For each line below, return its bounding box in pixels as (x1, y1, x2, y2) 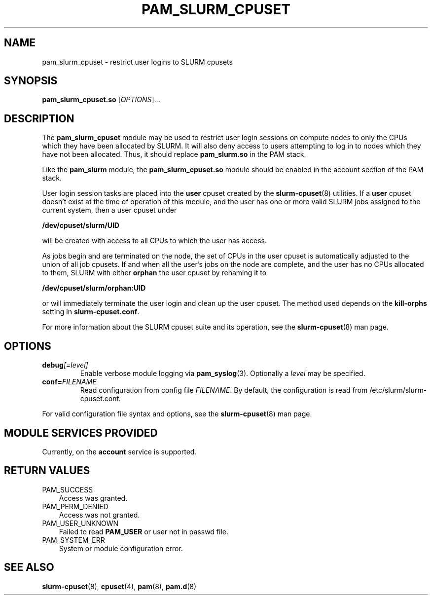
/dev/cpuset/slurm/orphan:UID (42, 284, 146, 293)
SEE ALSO (4, 561, 54, 574)
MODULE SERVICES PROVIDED (4, 426, 158, 439)
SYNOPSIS (4, 75, 58, 87)
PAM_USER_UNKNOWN (42, 519, 119, 527)
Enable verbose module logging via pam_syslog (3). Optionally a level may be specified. (80, 369, 365, 378)
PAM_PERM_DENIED (42, 502, 108, 511)
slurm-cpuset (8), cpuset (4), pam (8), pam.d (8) (42, 582, 197, 591)
